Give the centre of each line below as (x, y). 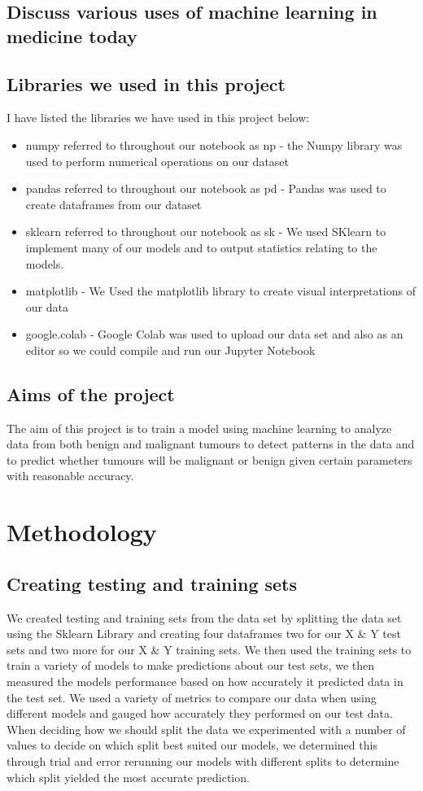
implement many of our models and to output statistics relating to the (201, 247)
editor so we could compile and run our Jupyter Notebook (170, 350)
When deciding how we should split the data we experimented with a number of (206, 729)
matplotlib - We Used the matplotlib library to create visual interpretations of (220, 291)
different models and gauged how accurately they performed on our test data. (200, 713)
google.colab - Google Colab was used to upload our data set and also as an (214, 334)
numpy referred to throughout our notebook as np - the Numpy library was (214, 144)
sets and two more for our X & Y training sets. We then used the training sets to (209, 649)
